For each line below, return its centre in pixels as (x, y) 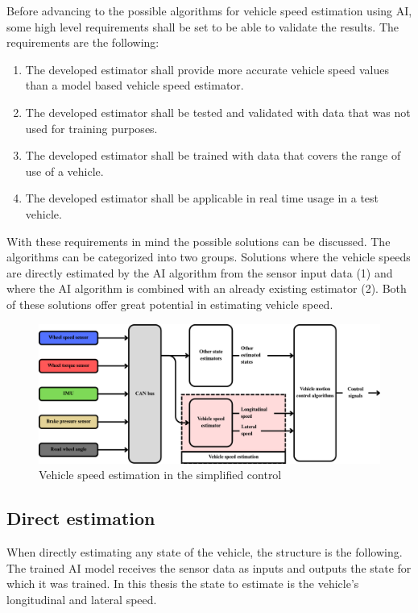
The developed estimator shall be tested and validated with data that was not (218, 112)
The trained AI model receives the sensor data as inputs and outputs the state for (209, 567)
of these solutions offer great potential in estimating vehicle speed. (170, 304)
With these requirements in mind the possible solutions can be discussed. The (199, 241)
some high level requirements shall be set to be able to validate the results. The (203, 26)
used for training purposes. (91, 128)
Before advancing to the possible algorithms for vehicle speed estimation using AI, (209, 10)
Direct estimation (81, 518)
